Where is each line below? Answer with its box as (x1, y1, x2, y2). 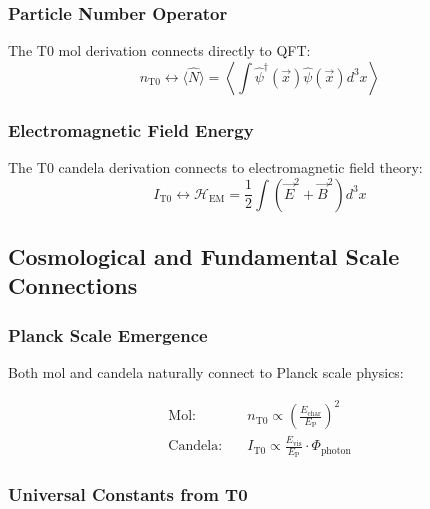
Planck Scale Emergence (8, 322, 208, 347)
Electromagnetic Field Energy (8, 117, 254, 142)
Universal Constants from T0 (8, 482, 248, 507)
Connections (8, 270, 138, 301)
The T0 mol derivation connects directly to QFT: (8, 40, 311, 61)
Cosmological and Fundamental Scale (8, 241, 400, 272)
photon (320, 445, 351, 456)
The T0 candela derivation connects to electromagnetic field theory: (8, 157, 423, 178)
